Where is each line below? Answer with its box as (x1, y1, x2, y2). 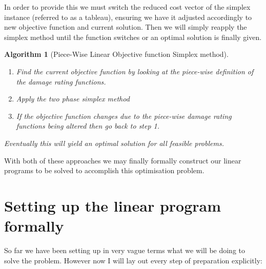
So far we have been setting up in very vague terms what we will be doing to (4, 245, 245, 256)
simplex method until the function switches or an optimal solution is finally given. (4, 31, 262, 42)
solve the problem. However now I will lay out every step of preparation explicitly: (4, 255, 262, 265)
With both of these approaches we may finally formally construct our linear (4, 155, 241, 165)
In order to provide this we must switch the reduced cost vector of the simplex (4, 2, 251, 12)
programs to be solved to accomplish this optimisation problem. (4, 165, 204, 176)
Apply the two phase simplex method (16, 93, 130, 104)
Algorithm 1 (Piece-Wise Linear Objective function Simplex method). (4, 49, 229, 59)
